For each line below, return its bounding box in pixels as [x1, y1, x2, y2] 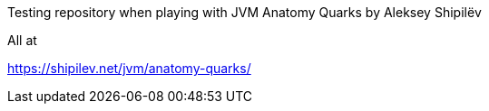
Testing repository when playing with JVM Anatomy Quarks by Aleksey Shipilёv [7, 5, 482, 20]
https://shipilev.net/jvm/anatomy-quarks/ [7, 60, 251, 76]
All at [7, 32, 37, 48]
